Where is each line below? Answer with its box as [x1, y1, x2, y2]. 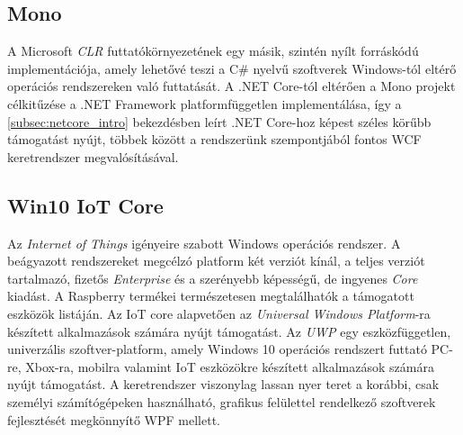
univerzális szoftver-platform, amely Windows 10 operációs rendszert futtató [7, 340, 427, 358]
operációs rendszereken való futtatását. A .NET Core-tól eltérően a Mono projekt [7, 77, 456, 95]
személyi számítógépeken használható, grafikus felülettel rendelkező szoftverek [7, 392, 436, 411]
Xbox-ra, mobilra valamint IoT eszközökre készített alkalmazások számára [25, 357, 434, 376]
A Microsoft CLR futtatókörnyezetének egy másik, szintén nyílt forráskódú [7, 41, 419, 60]
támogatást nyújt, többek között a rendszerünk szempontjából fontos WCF [7, 130, 422, 149]
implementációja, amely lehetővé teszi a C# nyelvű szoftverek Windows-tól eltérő [7, 59, 457, 77]
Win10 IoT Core [7, 191, 164, 219]
